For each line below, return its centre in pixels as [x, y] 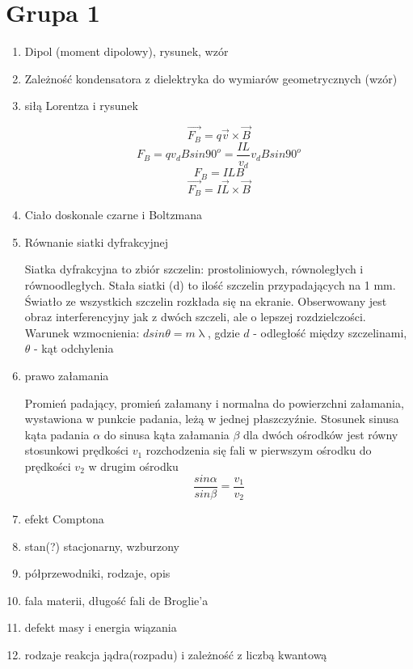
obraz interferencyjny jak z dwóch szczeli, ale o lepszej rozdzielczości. [195, 317]
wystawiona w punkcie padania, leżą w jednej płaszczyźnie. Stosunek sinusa [212, 419]
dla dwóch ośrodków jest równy [321, 434]
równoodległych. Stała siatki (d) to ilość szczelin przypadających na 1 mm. [210, 285]
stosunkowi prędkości [77, 450]
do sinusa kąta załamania [166, 434]
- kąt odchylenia [74, 348]
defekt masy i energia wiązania [101, 627]
